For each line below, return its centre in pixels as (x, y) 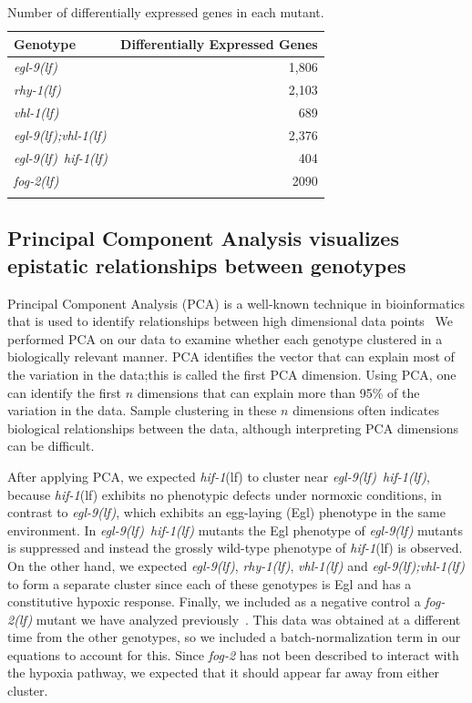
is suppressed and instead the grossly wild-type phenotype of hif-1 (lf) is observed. (235, 548)
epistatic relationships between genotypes (207, 265)
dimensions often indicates (366, 410)
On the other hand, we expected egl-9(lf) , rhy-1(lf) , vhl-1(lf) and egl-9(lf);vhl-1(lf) (236, 565)
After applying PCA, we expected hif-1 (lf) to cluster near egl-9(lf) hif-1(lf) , (219, 476)
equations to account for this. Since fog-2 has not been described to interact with (233, 654)
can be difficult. (51, 446)
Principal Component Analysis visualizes (203, 238)
